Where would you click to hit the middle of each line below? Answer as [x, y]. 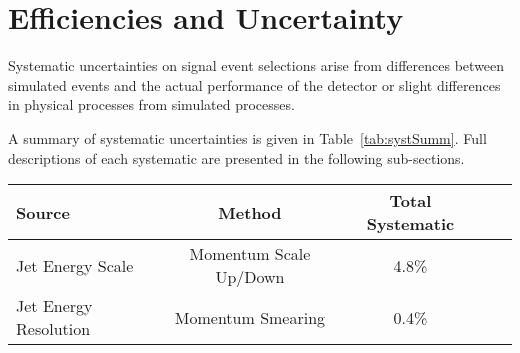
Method [250, 212]
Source [43, 212]
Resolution [53, 329]
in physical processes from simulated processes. [151, 104]
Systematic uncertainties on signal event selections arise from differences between [256, 65]
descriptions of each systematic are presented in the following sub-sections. [236, 157]
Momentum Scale [250, 254]
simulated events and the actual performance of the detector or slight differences [254, 84]
